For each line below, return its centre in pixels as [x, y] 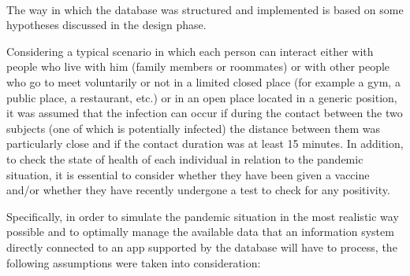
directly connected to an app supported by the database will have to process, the [202, 247]
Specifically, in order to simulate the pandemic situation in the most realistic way [203, 216]
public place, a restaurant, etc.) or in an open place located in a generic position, [202, 97]
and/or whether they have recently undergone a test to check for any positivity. [198, 190]
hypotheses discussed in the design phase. [106, 25]
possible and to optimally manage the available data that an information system [200, 232]
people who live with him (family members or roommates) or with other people [198, 66]
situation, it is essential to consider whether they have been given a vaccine [188, 174]
